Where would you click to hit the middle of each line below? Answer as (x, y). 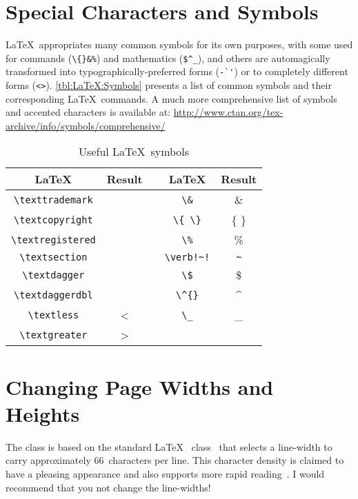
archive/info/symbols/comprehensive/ (86, 125)
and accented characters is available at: (88, 112)
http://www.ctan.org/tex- (228, 112)
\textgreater (53, 335)
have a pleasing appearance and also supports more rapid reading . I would (165, 473)
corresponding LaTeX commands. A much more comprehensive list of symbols (171, 98)
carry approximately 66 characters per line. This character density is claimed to (175, 460)
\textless (53, 315)
